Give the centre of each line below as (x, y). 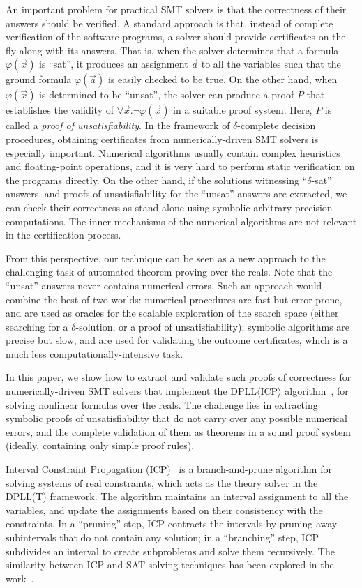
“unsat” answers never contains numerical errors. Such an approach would (164, 285)
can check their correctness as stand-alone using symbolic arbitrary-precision (169, 207)
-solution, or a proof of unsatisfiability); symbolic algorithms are (213, 326)
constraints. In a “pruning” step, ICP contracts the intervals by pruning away (172, 523)
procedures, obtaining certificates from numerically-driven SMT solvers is (162, 138)
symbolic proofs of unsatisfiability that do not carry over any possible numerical (176, 418)
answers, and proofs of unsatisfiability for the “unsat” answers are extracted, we (176, 194)
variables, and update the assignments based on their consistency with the (164, 510)
